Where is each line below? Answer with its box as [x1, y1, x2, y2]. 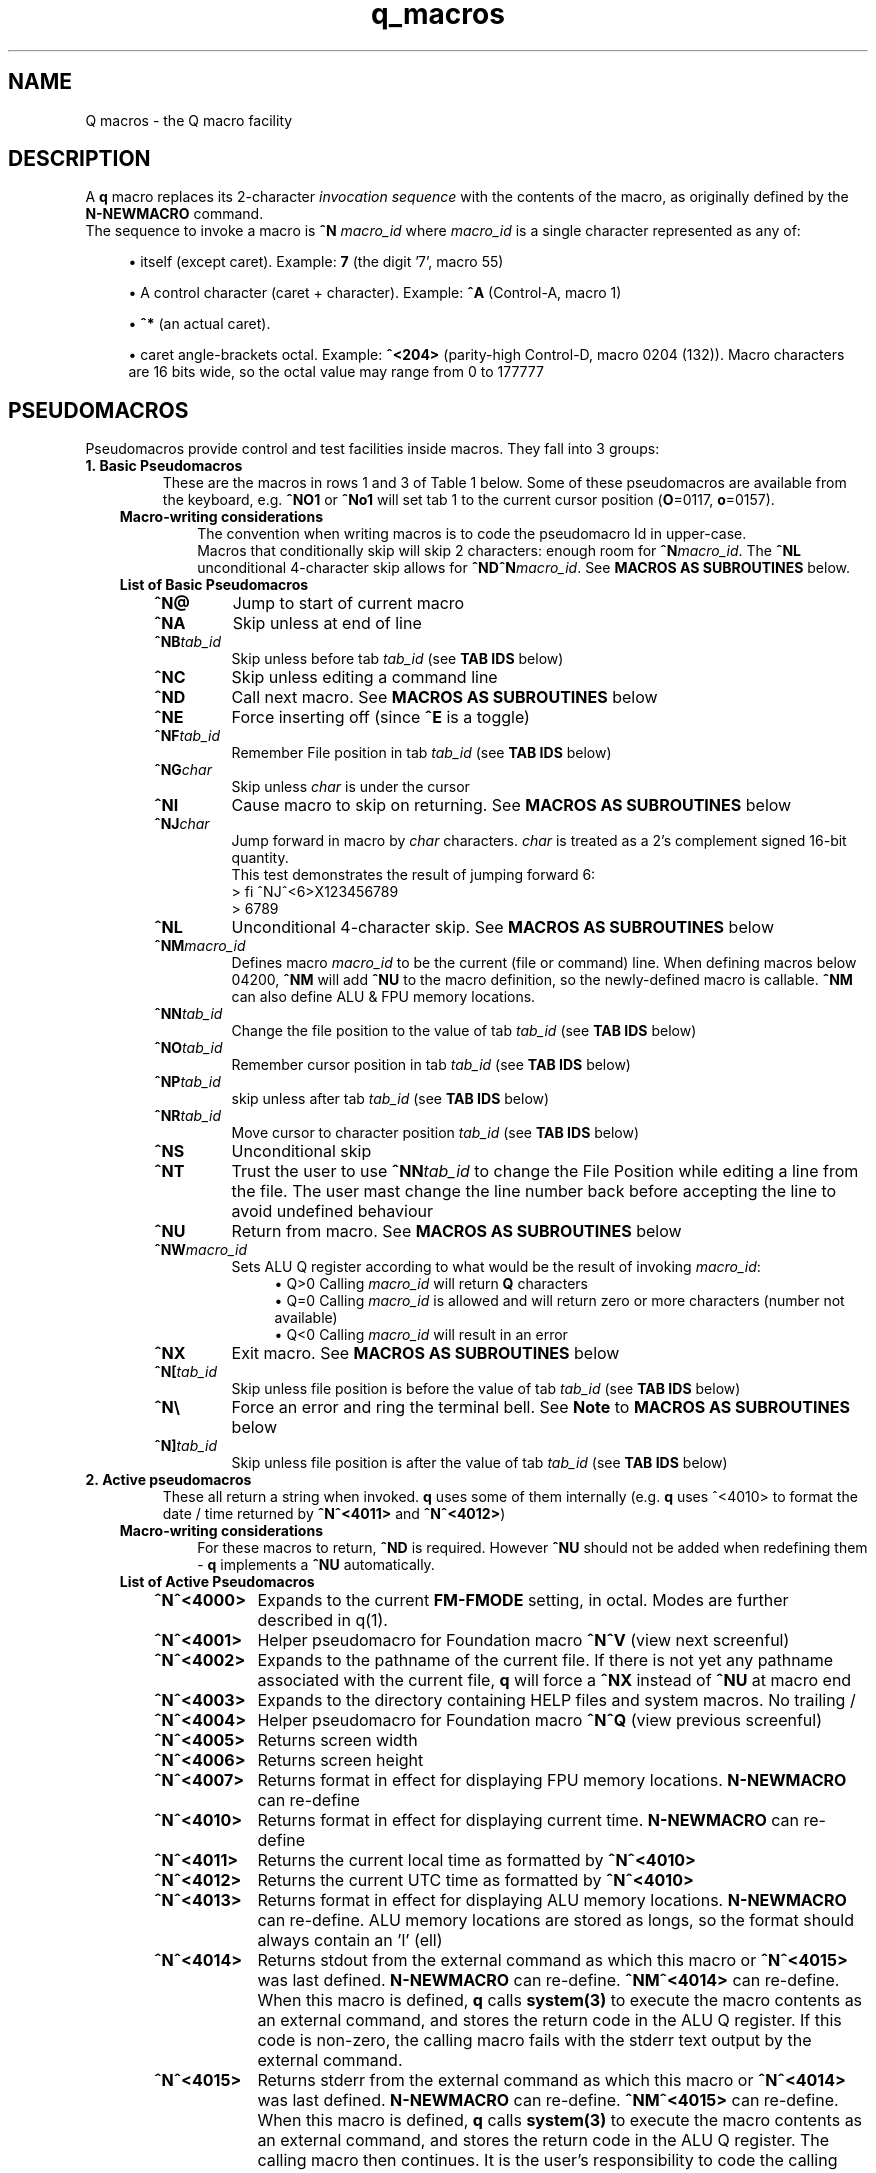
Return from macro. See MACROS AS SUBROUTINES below [231, 1221, 682, 1242]
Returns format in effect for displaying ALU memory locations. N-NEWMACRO [257, 1890, 847, 1911]
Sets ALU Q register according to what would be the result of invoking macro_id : [231, 1258, 761, 1276]
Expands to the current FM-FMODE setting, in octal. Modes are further [257, 1590, 789, 1611]
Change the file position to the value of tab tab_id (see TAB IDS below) [231, 1022, 697, 1040]
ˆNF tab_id [154, 727, 220, 745]
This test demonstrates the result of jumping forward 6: [231, 866, 596, 884]
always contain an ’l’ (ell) [257, 1930, 443, 1951]
